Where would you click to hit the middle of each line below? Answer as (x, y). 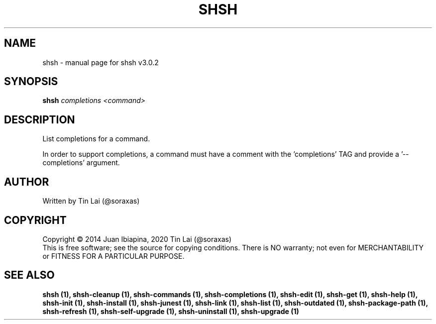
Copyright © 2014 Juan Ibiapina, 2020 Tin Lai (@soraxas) (137, 239)
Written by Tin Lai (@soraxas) (91, 201)
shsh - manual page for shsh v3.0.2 (101, 62)
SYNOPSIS (31, 82)
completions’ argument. (81, 163)
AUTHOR (27, 182)
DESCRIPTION (40, 119)
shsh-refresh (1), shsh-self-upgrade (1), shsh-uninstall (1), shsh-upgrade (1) (171, 311)
